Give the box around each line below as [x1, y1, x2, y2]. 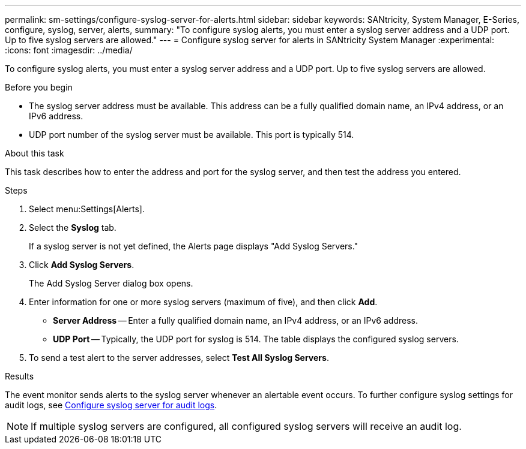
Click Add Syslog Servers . [29, 260, 135, 270]
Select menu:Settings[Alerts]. [29, 204, 145, 214]
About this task [5, 148, 64, 158]
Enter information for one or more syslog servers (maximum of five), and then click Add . [29, 297, 378, 307]
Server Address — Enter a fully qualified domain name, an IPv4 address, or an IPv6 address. [53, 315, 419, 326]
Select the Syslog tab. [29, 222, 116, 233]
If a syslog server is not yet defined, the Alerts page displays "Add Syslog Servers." [29, 241, 358, 251]
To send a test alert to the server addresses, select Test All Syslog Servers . [29, 352, 329, 363]
